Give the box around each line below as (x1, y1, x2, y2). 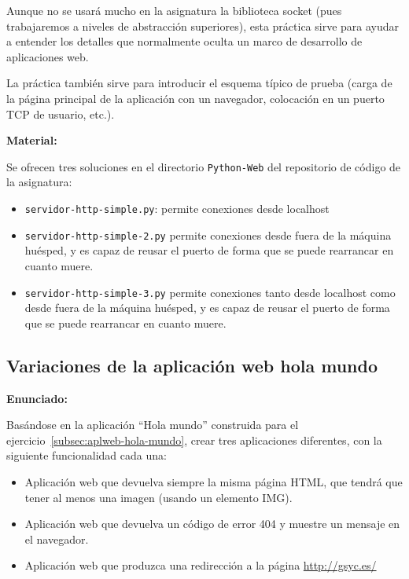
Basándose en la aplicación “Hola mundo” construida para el (6, 416, 299, 433)
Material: (6, 132, 57, 148)
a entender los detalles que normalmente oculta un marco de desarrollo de (6, 33, 363, 49)
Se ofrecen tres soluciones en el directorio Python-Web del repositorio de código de (6, 158, 401, 174)
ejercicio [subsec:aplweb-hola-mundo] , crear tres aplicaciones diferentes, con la (6, 431, 382, 448)
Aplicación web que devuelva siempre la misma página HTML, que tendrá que (24, 473, 403, 489)
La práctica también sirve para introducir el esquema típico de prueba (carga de (6, 75, 392, 91)
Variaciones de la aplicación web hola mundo (6, 353, 378, 377)
